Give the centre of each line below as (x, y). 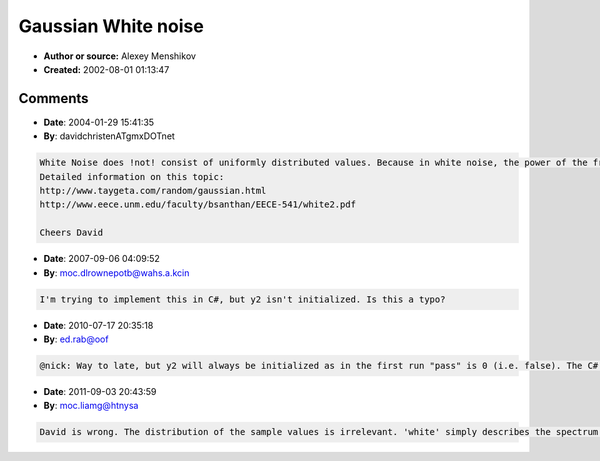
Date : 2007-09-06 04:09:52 (101, 259)
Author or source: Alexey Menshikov (120, 56)
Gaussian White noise (111, 26)
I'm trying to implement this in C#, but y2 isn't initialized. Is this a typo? (242, 299)
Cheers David (71, 233)
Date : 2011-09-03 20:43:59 (100, 391)
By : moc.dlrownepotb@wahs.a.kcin (116, 272)
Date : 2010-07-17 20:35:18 (98, 325)
